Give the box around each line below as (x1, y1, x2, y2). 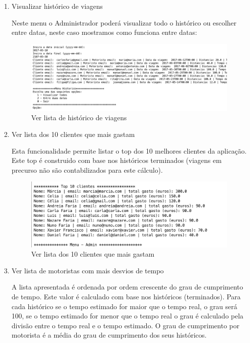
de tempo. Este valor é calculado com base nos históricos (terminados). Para (11, 291, 241, 301)
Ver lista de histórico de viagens (31, 112, 127, 123)
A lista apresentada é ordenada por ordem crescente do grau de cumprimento (11, 282, 243, 292)
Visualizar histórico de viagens (11, 1, 103, 11)
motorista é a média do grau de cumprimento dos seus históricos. (11, 330, 207, 340)
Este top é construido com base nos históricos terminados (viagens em (11, 155, 222, 165)
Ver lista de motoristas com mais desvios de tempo (11, 265, 164, 275)
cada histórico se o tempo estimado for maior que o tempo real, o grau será (11, 301, 237, 311)
